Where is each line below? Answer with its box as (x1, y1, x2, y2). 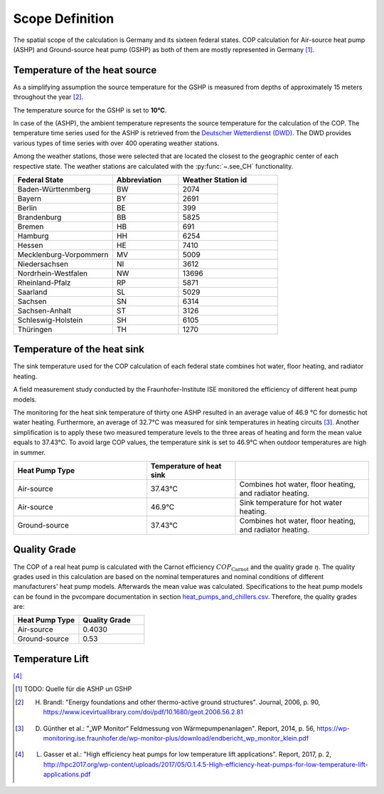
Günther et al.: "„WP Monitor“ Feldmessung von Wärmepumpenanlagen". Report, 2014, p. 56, (43, 724, 316, 733)
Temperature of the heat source (13, 64, 157, 76)
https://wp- (316, 724, 350, 733)
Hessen (17, 240, 43, 250)
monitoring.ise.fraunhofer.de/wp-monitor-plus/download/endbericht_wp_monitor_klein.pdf (43, 733, 309, 742)
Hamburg (17, 231, 49, 241)
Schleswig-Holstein (17, 315, 83, 325)
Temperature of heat (150, 461, 222, 471)
